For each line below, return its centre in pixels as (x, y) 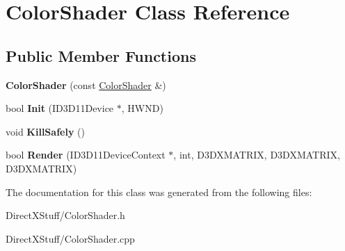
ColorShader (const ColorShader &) (86, 84)
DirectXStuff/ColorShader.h (65, 215)
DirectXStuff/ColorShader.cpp (70, 238)
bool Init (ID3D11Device (60, 108)
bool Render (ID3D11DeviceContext (86, 155)
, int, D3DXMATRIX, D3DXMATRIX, (257, 155)
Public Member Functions (101, 55)
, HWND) (142, 108)
